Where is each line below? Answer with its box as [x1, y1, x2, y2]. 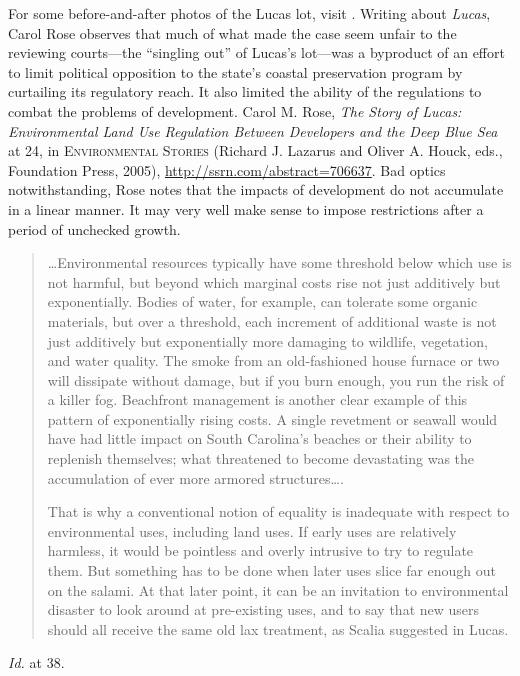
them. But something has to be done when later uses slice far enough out [47, 560, 497, 581]
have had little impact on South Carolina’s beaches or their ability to [47, 428, 472, 449]
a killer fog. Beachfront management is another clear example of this [47, 389, 468, 410]
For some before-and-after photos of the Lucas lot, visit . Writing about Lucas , [8, 3, 491, 23]
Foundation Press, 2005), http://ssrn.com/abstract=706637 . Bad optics [8, 159, 446, 180]
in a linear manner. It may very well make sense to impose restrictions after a [8, 198, 484, 219]
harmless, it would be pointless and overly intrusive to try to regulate [47, 540, 474, 561]
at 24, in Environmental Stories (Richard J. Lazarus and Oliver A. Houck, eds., [8, 140, 503, 161]
